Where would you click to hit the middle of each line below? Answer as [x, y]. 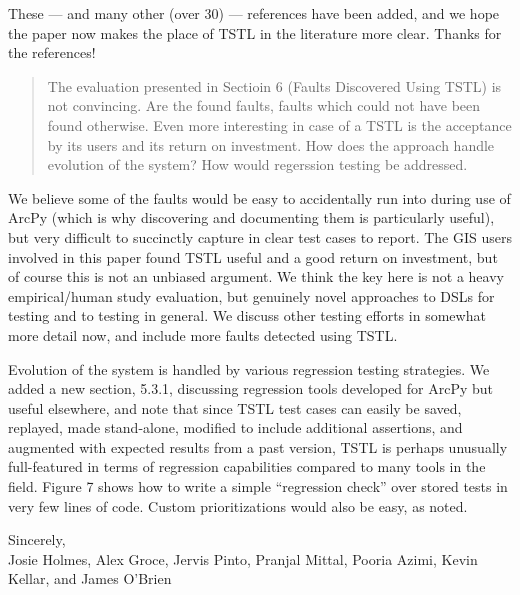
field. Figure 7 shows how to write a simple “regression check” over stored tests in [258, 486]
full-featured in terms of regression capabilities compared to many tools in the [247, 466]
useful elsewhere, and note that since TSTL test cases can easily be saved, [235, 407]
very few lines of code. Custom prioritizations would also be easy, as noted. [238, 505]
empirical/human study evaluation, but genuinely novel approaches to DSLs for [251, 295]
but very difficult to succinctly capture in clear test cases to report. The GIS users [260, 236]
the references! [52, 52]
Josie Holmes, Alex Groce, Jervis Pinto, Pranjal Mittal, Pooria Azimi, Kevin [243, 558]
